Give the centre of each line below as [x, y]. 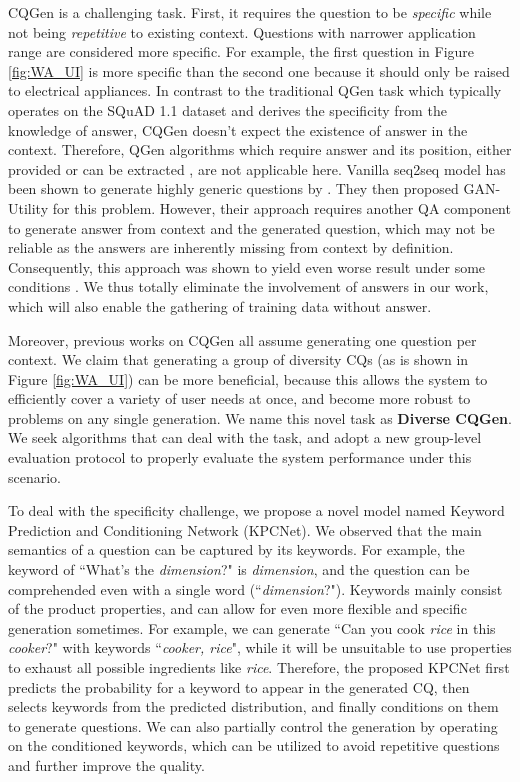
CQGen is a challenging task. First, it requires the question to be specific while [250, 12]
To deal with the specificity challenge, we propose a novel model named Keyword [256, 510]
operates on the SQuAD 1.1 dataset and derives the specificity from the [227, 109]
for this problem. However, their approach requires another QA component [281, 207]
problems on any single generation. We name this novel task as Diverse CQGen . [260, 417]
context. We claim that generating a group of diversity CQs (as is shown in [238, 359]
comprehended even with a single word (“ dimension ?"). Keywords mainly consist [255, 588]
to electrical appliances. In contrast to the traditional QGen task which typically [255, 90]
